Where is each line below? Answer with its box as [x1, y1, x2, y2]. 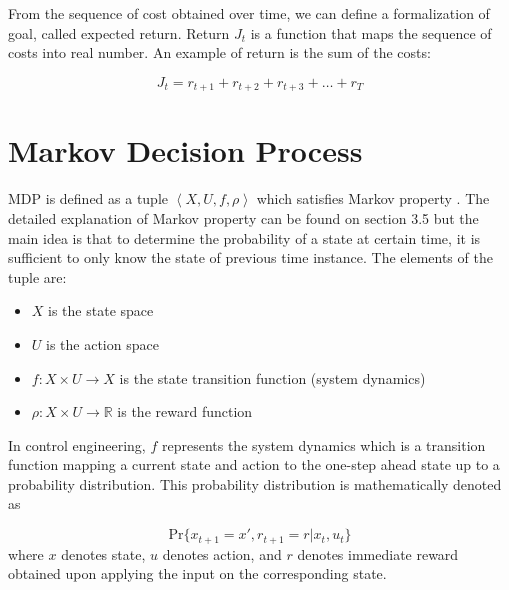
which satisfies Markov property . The [256, 188, 490, 209]
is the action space [46, 333, 159, 354]
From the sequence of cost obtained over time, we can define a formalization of [8, 3, 490, 23]
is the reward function [117, 401, 253, 422]
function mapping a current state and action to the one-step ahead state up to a [8, 454, 500, 475]
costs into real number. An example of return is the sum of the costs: [8, 42, 431, 63]
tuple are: [8, 266, 67, 287]
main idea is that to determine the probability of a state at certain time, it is [8, 227, 481, 248]
